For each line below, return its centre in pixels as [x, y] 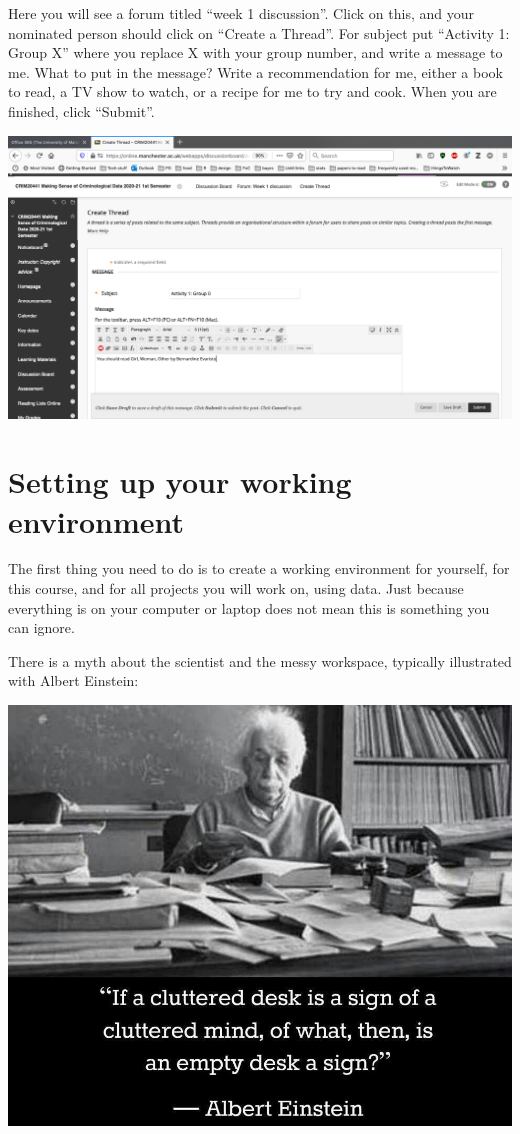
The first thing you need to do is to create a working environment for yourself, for [259, 568]
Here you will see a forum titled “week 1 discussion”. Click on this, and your [241, 13]
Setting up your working [180, 481]
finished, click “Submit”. [81, 110]
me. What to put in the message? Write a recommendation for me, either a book [255, 71]
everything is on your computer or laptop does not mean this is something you [249, 607]
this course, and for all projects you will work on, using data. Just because [236, 588]
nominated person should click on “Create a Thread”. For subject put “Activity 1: [259, 32]
